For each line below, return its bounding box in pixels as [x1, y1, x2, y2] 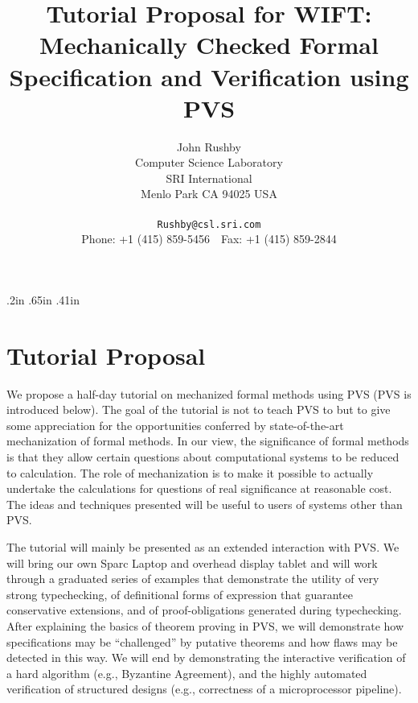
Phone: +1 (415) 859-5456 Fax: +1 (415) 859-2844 [81, 230, 337, 247]
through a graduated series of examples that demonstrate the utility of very [6, 570, 379, 587]
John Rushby [177, 138, 241, 155]
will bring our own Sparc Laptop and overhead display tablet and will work [6, 554, 378, 571]
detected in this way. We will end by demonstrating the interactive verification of [6, 649, 406, 666]
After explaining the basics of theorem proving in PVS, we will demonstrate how [6, 617, 404, 634]
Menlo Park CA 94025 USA [141, 185, 277, 202]
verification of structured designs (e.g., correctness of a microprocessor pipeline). [6, 680, 402, 697]
